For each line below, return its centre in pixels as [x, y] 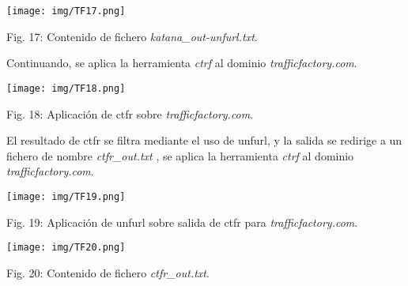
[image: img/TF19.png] [66, 196]
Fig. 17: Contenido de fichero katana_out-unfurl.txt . [132, 36]
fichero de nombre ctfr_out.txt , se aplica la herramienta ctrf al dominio [180, 155]
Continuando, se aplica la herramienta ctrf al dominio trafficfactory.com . [182, 63]
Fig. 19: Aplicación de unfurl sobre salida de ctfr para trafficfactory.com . [182, 222]
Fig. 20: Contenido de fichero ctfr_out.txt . [108, 272]
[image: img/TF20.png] [66, 248]
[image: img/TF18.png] [66, 88]
